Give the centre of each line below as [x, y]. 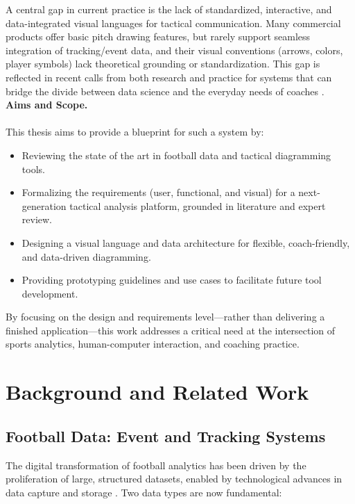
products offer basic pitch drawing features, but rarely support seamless [158, 36]
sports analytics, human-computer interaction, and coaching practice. [153, 344]
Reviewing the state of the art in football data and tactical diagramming [176, 155]
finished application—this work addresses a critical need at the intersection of [171, 330]
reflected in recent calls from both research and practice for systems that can [169, 77]
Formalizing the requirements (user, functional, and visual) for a [158, 192]
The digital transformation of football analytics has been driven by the [156, 465]
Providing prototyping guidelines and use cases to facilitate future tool [172, 280]
